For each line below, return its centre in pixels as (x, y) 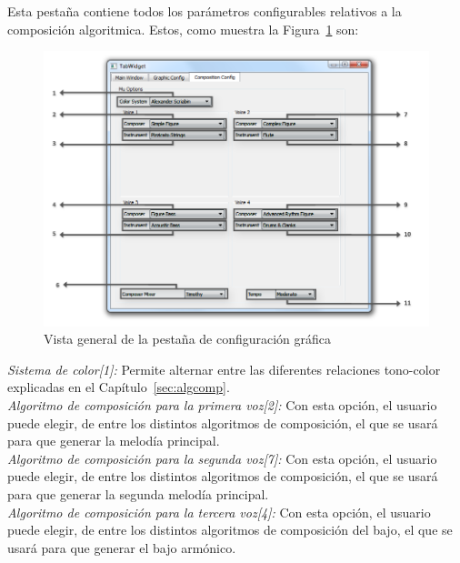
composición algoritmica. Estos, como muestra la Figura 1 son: (183, 29)
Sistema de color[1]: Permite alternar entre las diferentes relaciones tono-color (224, 369)
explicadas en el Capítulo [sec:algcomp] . (119, 387)
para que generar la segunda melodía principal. (138, 493)
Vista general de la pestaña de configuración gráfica (188, 339)
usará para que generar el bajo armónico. (122, 547)
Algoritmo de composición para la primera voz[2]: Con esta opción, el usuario (222, 404)
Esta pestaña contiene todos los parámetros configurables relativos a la (205, 11)
